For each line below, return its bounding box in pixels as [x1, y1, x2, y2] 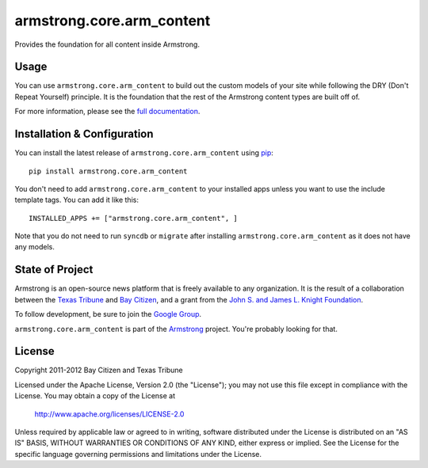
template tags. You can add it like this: [14, 195, 139, 205]
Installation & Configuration [14, 127, 154, 141]
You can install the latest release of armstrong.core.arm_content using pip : [14, 148, 273, 158]
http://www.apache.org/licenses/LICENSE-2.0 [34, 409, 185, 419]
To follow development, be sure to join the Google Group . [14, 310, 202, 319]
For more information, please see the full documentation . [14, 107, 201, 116]
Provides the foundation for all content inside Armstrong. [14, 40, 200, 49]
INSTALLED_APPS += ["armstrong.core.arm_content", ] [29, 214, 238, 223]
